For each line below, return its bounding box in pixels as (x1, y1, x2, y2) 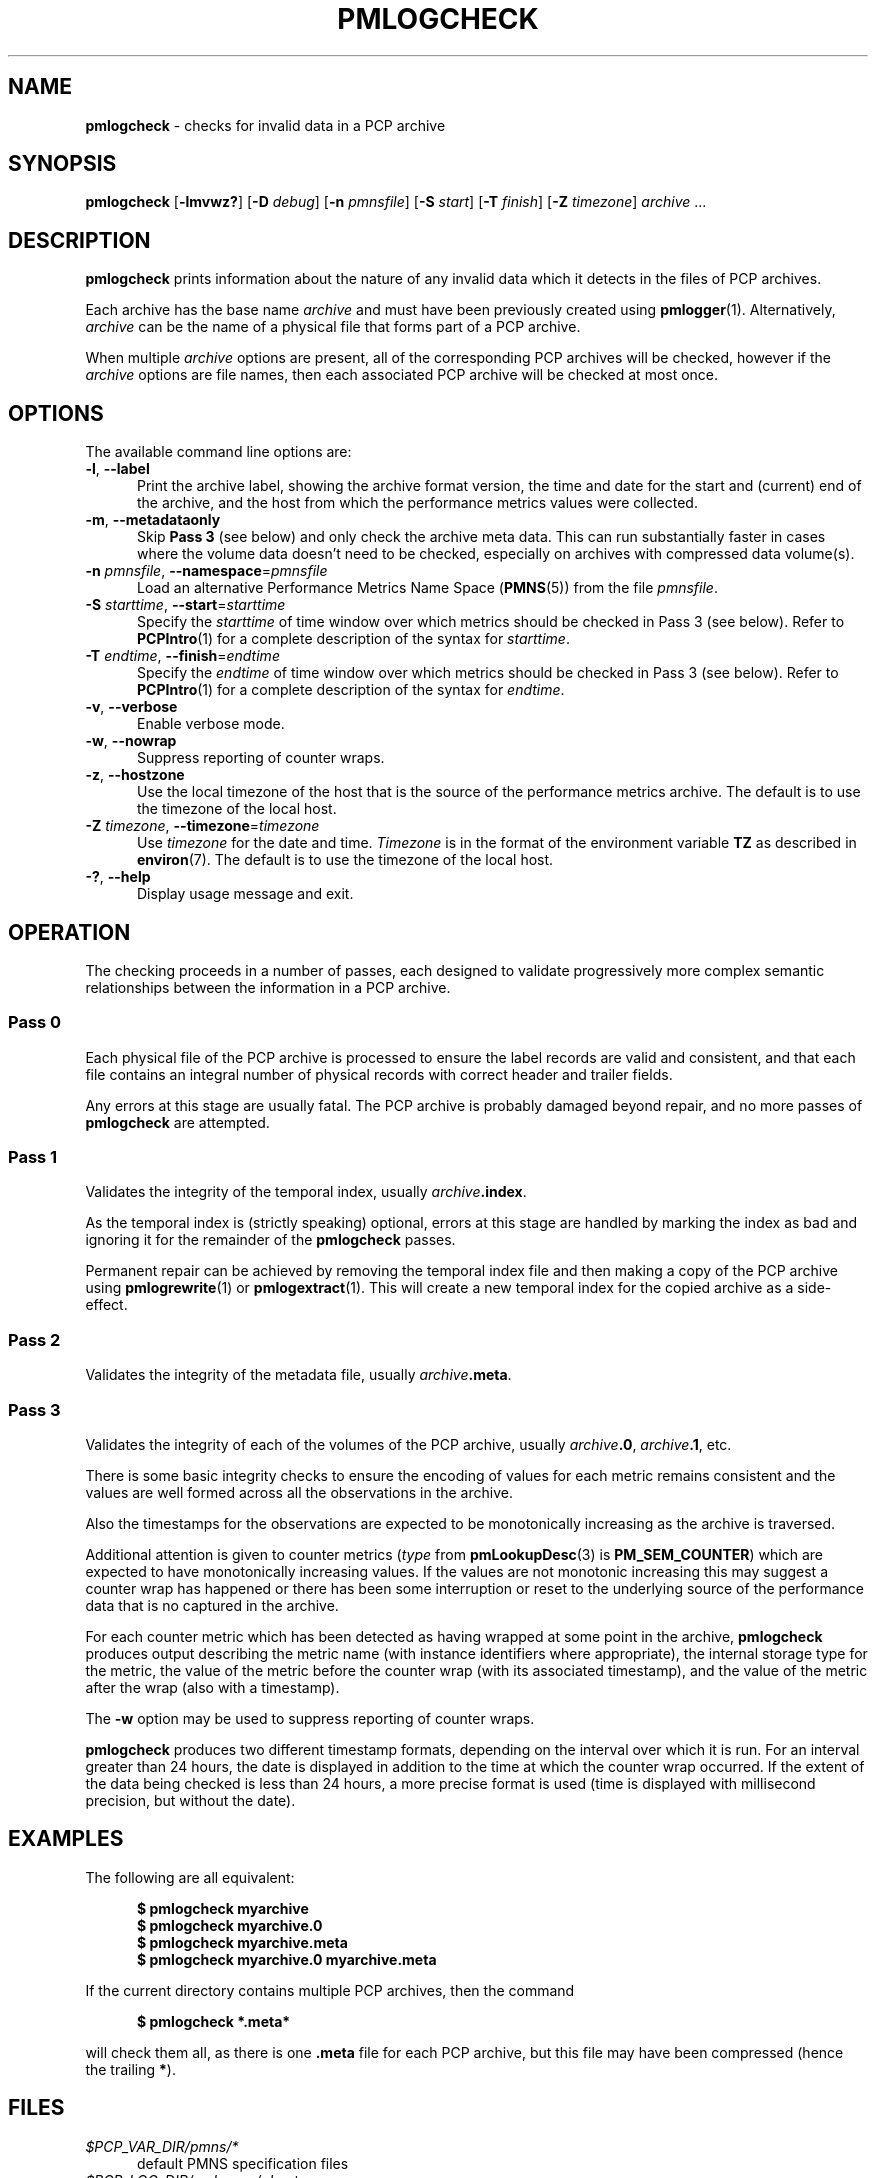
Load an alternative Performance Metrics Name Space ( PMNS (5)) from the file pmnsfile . (137, 579, 718, 597)
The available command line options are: (85, 443, 352, 461)
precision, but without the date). (85, 1791, 296, 1809)
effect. (85, 1296, 128, 1314)
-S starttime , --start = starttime (85, 596, 286, 614)
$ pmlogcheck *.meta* (137, 2012, 291, 2030)
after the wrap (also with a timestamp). (85, 1678, 340, 1696)
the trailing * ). (85, 2060, 176, 2078)
